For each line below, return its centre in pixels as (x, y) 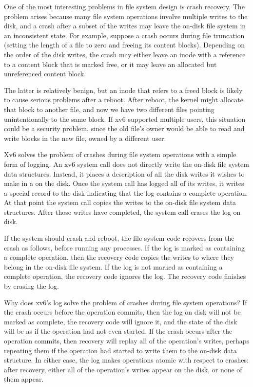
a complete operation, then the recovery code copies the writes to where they (119, 257)
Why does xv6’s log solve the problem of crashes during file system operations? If (126, 302)
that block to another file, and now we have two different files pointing (109, 109)
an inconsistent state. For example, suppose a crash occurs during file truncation (124, 35)
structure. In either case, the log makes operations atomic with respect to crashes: (126, 360)
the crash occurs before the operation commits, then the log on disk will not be (122, 312)
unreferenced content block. (45, 74)
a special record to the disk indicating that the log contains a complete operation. (126, 193)
